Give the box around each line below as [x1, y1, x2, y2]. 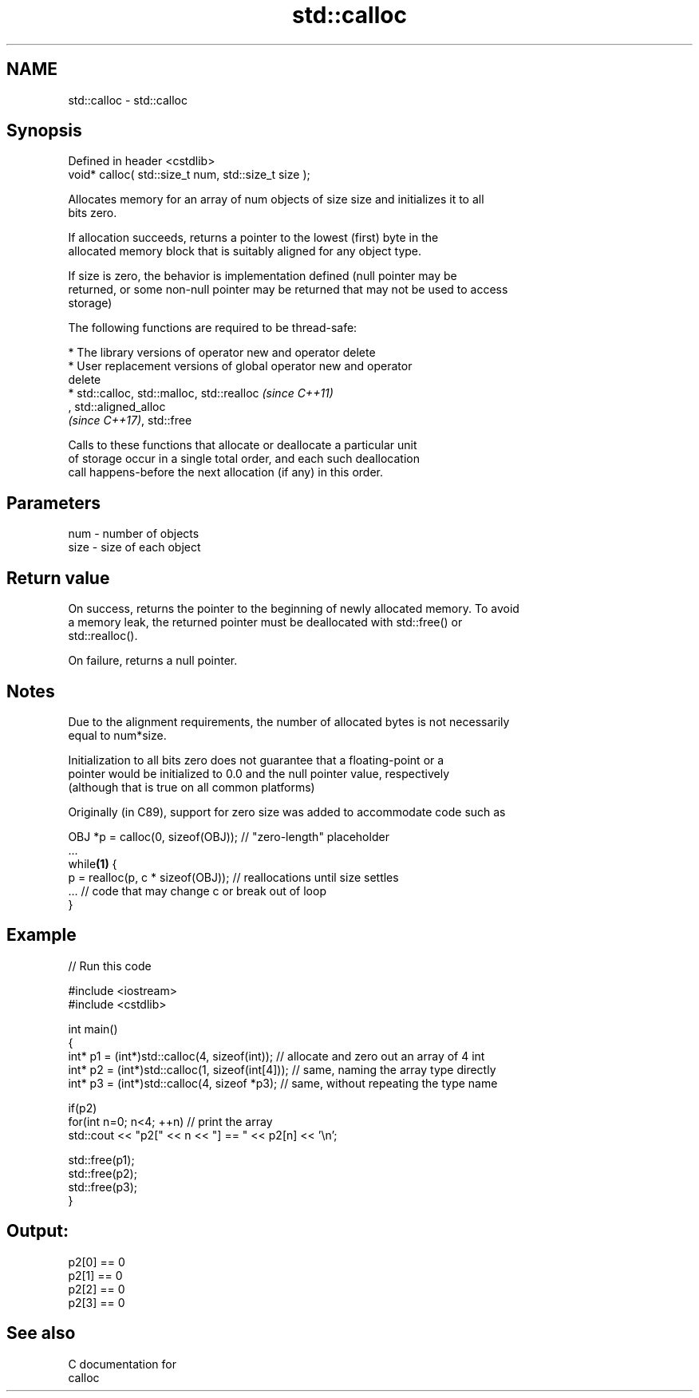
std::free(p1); [68, 1152, 135, 1167]
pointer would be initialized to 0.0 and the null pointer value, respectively [68, 766, 449, 780]
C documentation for [68, 1357, 177, 1371]
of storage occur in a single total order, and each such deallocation [68, 452, 421, 466]
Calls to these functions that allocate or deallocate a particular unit [68, 438, 417, 452]
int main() [68, 1021, 118, 1036]
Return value [6, 567, 110, 588]
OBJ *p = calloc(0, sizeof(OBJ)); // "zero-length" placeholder [68, 829, 389, 843]
